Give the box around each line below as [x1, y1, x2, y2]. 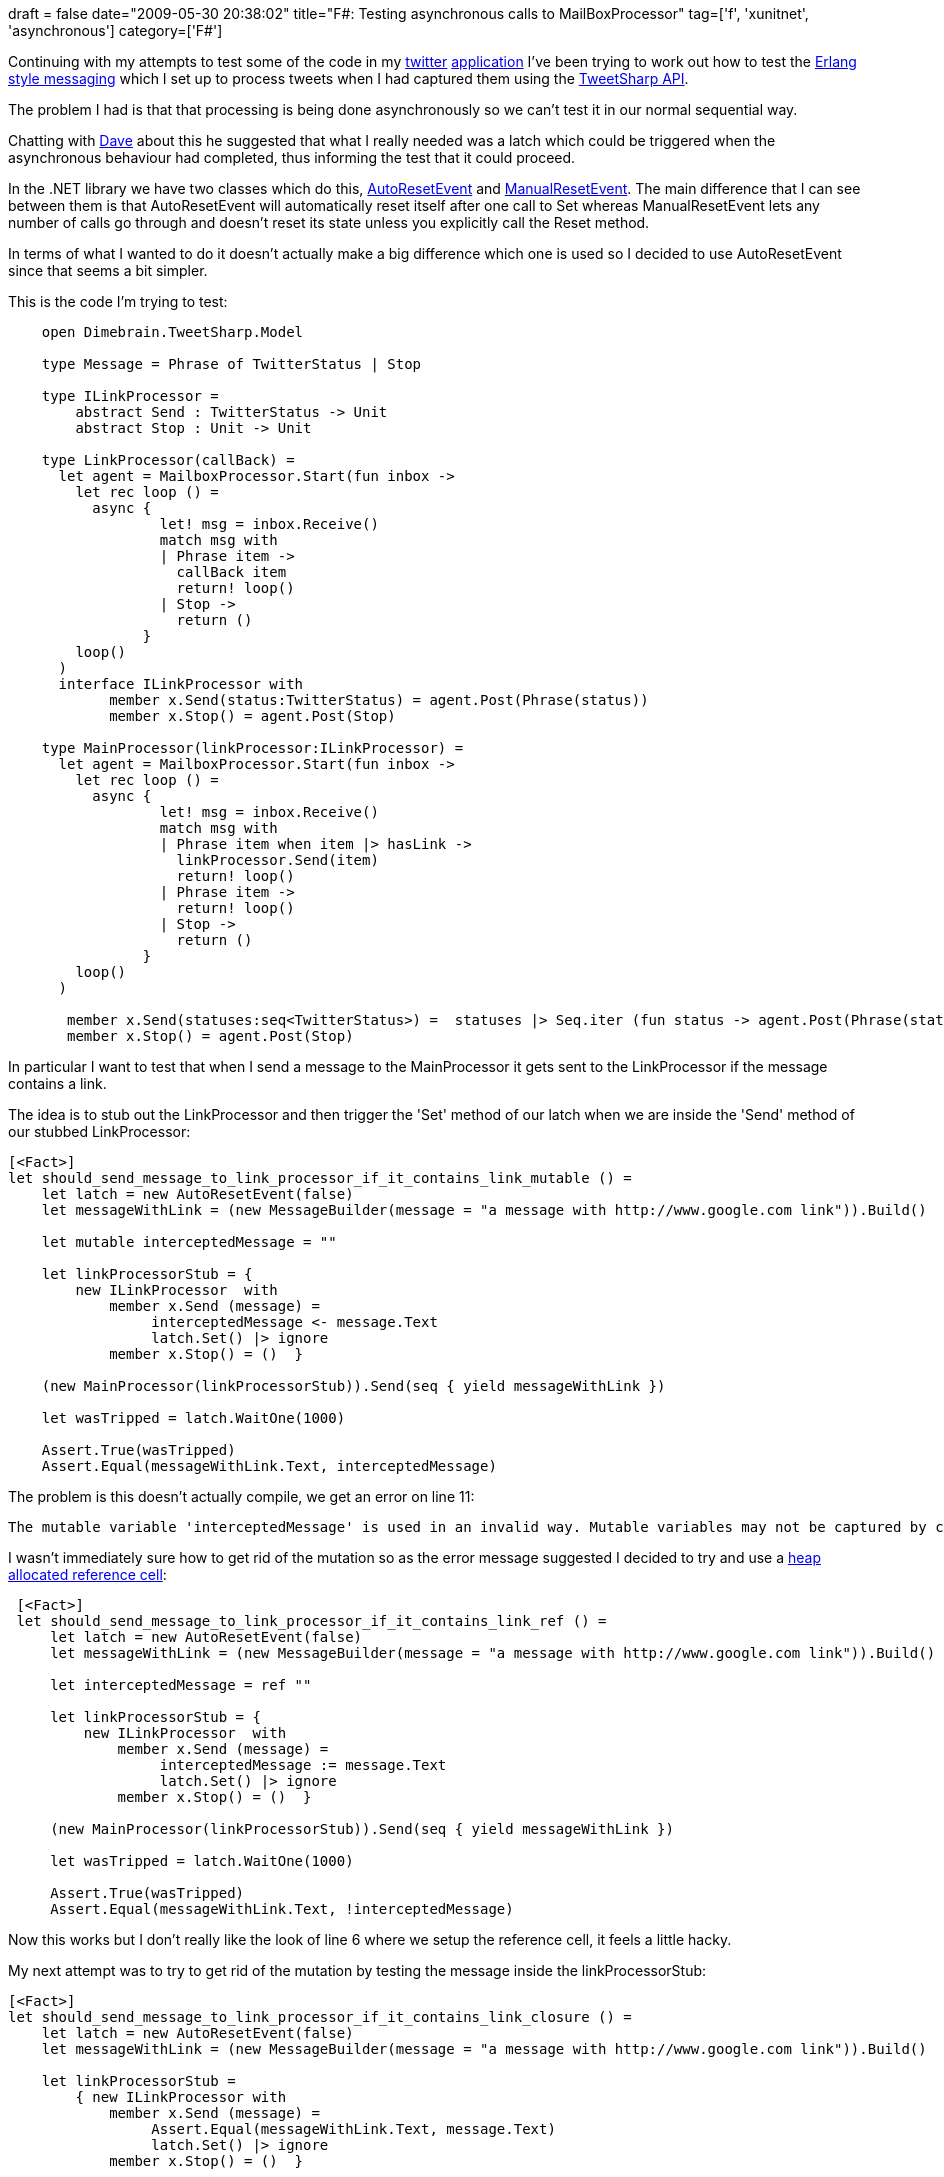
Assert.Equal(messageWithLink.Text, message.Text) [151, 2121, 556, 2137]
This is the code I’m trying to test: [8, 293, 228, 310]
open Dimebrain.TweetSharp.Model [41, 324, 304, 340]
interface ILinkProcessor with [58, 676, 304, 692]
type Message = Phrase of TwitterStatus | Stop [41, 356, 422, 372]
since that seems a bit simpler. [8, 262, 208, 279]
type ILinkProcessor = [41, 388, 219, 404]
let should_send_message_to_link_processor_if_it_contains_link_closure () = [8, 2009, 632, 2025]
